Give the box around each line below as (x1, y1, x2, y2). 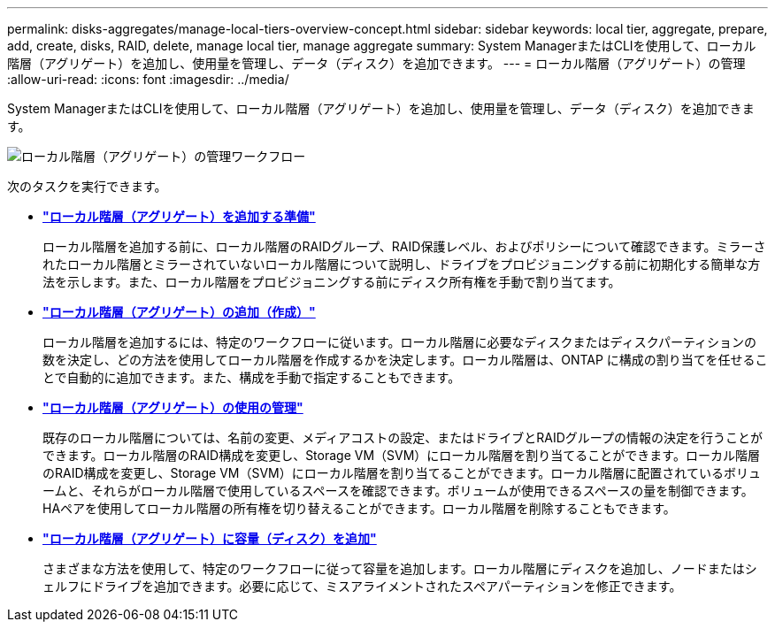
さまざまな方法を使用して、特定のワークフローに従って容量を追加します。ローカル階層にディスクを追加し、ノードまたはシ (42, 561, 757, 576)
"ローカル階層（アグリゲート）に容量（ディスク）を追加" (42, 531, 377, 546)
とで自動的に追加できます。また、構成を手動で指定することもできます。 (42, 370, 461, 385)
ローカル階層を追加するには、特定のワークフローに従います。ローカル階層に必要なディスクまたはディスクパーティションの (42, 334, 757, 349)
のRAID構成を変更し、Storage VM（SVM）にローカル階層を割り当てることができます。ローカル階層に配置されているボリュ (42, 465, 761, 480)
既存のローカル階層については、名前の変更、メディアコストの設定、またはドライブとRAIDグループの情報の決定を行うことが (42, 430, 763, 445)
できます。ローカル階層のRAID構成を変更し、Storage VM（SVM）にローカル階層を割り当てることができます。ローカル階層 (42, 448, 760, 463)
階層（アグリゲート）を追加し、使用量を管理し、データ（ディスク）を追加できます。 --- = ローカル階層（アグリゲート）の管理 (7, 56, 746, 71)
